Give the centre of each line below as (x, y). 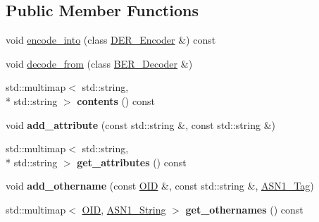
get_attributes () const (132, 162)
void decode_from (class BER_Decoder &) (99, 63)
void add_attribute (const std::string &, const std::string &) (140, 124)
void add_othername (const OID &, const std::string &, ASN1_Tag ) (160, 186)
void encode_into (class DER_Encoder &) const (111, 40)
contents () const (116, 100)
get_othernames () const (244, 209)
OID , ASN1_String (124, 209)
